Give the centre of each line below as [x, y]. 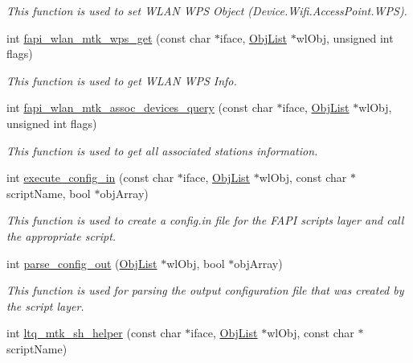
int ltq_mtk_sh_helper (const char [94, 333]
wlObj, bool [196, 263]
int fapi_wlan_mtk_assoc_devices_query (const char [140, 107]
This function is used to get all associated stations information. [162, 150]
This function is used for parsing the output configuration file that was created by [205, 290]
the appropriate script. [61, 235]
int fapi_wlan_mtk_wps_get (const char [109, 37]
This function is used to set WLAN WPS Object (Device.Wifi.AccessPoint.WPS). [207, 10]
